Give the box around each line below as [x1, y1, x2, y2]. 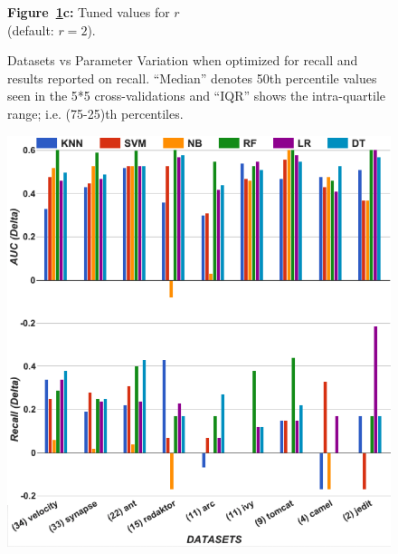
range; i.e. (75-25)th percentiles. [7, 103, 184, 122]
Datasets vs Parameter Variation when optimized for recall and [7, 51, 358, 70]
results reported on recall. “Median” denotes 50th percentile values [7, 68, 377, 87]
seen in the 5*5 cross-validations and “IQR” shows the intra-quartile [7, 86, 386, 105]
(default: [7, 20, 54, 39]
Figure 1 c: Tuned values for [7, 3, 170, 21]
